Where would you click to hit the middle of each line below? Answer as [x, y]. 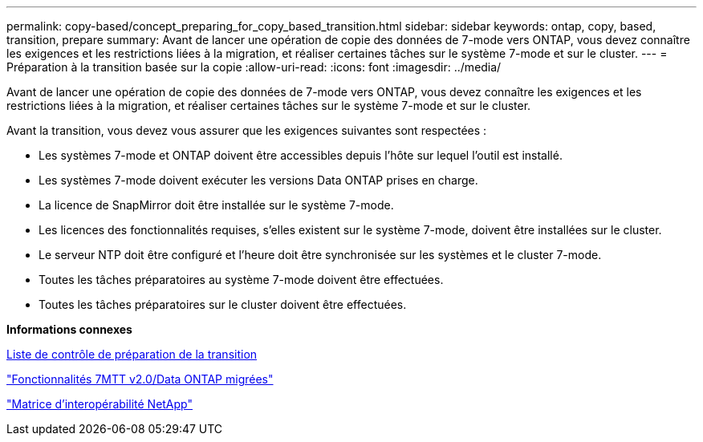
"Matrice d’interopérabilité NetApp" [100, 404]
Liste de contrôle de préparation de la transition [132, 354]
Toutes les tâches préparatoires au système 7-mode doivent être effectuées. [241, 280]
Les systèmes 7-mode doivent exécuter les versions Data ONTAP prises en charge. [258, 180]
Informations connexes [69, 329]
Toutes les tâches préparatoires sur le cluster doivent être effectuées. [223, 304]
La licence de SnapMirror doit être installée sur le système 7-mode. [216, 205]
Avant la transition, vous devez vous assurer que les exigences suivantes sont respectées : [247, 130]
